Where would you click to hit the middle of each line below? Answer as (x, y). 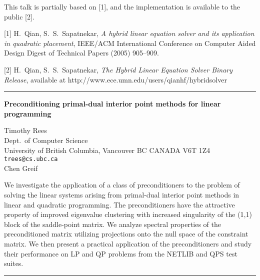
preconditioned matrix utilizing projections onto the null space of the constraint (126, 234)
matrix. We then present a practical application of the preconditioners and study (128, 243)
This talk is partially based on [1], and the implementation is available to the (122, 6)
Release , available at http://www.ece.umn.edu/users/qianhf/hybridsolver (115, 79)
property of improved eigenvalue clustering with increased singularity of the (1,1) (128, 214)
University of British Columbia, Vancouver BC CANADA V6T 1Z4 (107, 150)
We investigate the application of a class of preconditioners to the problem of (122, 185)
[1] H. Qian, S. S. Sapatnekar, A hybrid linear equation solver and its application (129, 33)
